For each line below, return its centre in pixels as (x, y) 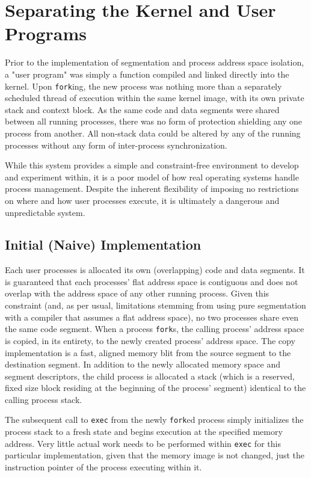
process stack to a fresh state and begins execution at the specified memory (144, 432)
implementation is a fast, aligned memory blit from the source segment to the (148, 352)
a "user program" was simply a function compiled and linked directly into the (147, 74)
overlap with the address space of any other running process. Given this (137, 293)
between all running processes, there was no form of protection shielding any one (154, 121)
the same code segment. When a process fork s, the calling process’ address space (155, 329)
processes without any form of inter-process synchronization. (116, 145)
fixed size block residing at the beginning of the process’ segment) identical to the (155, 388)
